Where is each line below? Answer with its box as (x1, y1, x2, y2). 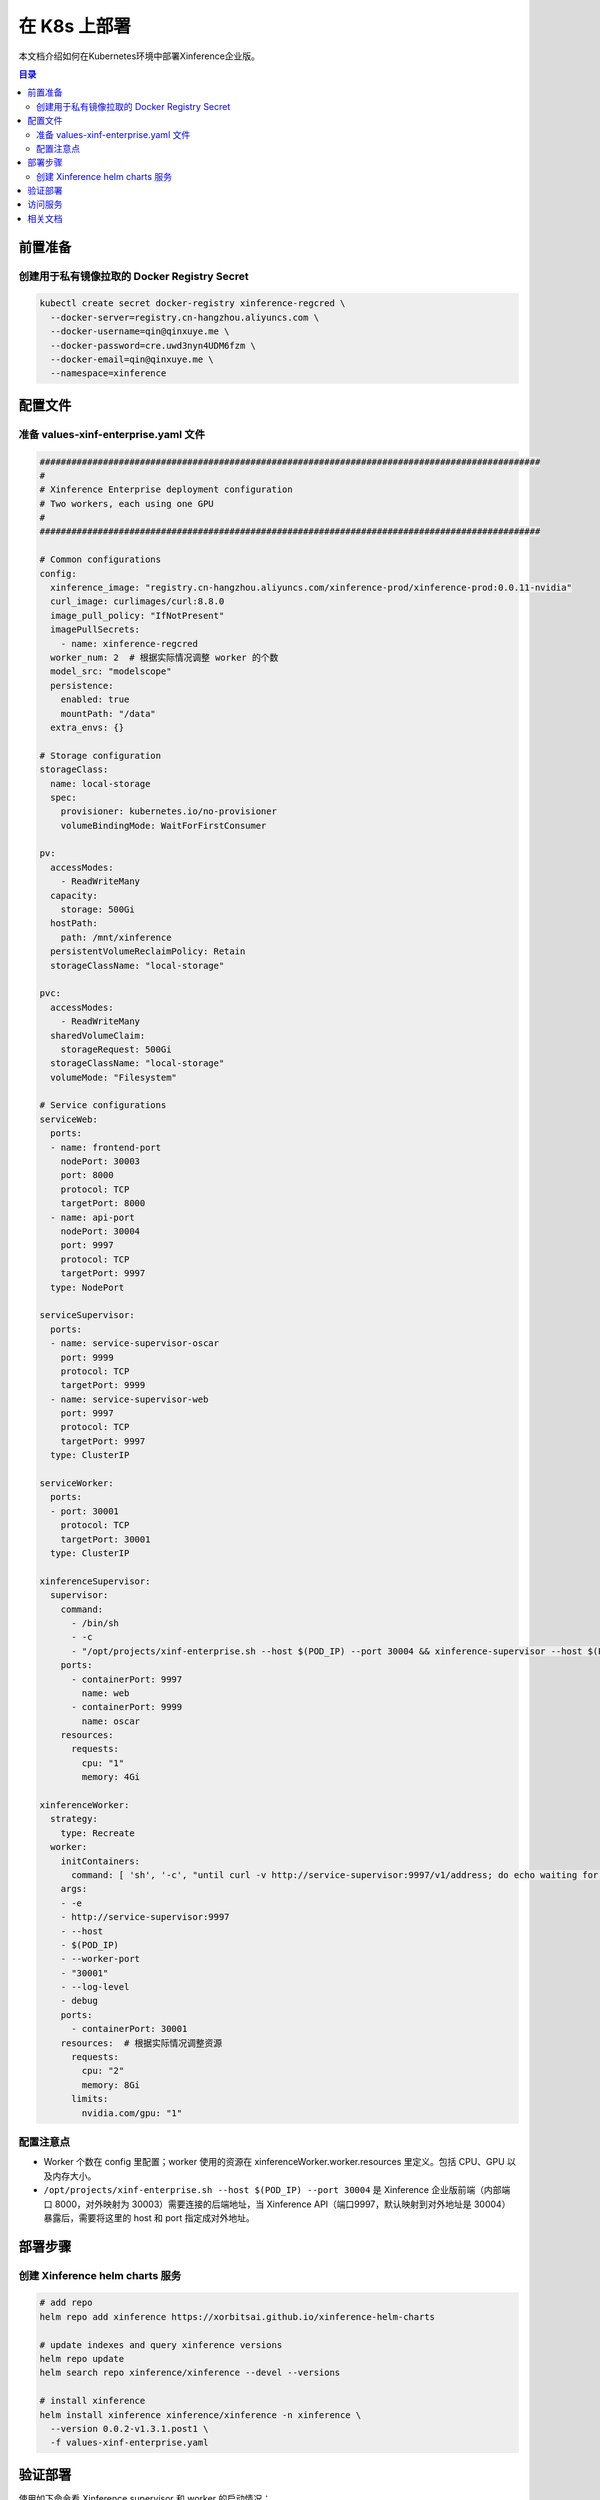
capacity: (50, 890, 99, 901)
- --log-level (60, 1981, 130, 1993)
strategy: (50, 1813, 99, 1825)
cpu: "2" (81, 2065, 125, 2077)
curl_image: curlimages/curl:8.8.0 (50, 596, 225, 607)
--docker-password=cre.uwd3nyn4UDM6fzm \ (50, 340, 257, 351)
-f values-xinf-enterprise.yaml (50, 2437, 209, 2449)
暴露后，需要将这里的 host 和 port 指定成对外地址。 (43, 2211, 255, 2224)
